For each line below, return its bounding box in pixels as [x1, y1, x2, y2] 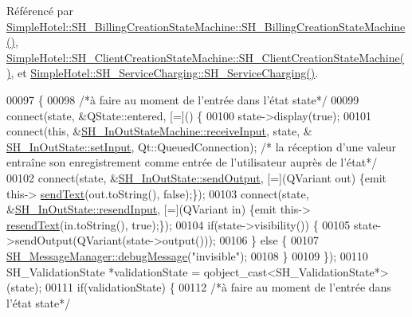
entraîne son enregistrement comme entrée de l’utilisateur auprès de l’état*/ [6, 154, 378, 170]
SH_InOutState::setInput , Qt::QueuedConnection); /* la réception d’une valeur [6, 138, 397, 155]
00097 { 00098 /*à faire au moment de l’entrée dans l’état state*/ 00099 [6, 91, 359, 108]
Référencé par [6, 2, 73, 18]
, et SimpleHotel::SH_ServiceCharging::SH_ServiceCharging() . [10, 65, 319, 81]
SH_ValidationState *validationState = [6, 263, 201, 280]
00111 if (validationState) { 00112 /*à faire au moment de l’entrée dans [45, 279, 391, 295]
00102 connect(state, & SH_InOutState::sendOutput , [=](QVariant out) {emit [6, 169, 387, 186]
